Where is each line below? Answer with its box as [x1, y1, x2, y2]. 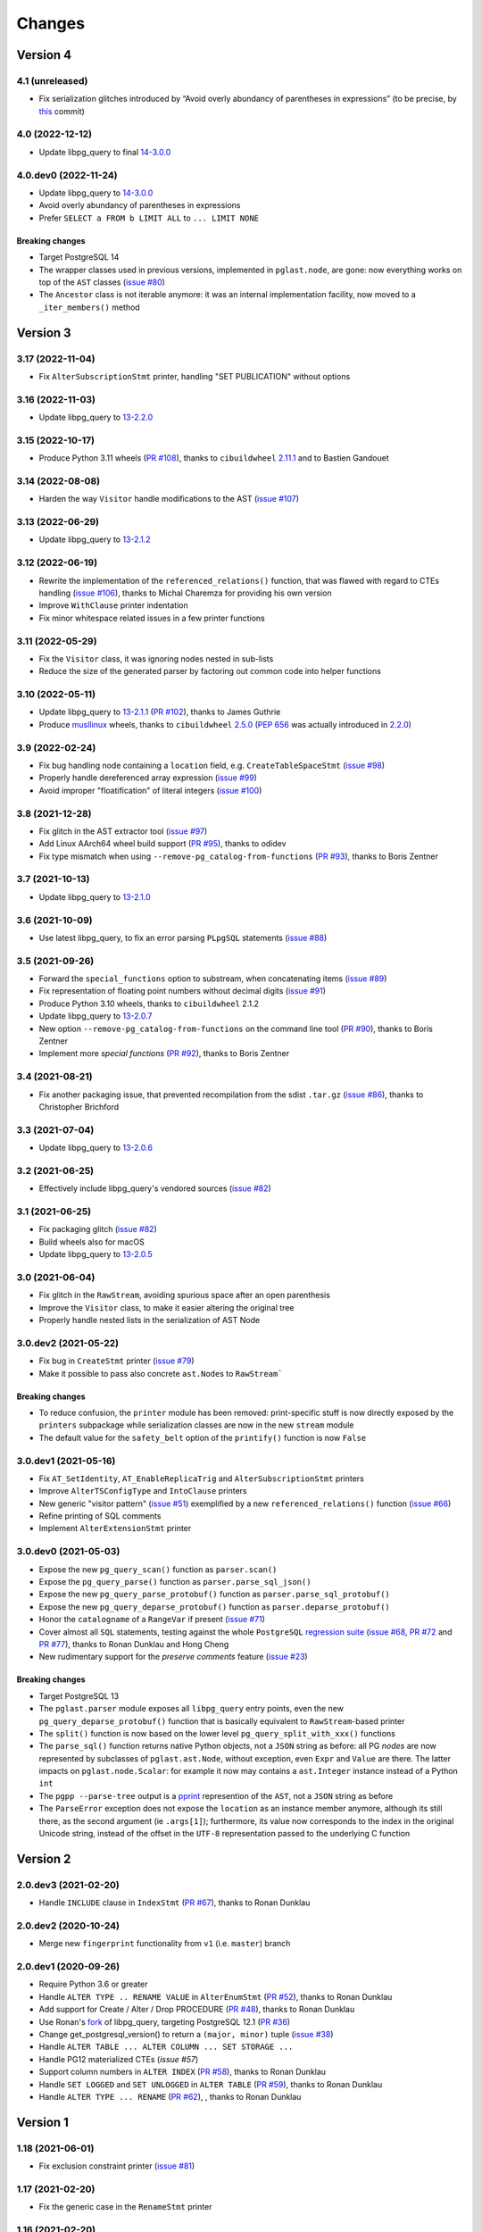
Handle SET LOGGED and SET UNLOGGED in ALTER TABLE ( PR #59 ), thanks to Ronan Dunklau [38, 2078, 383, 2089]
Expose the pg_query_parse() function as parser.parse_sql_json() [38, 1577, 312, 1587]
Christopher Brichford [38, 1101, 120, 1112]
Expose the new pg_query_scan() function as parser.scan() [38, 1563, 278, 1575]
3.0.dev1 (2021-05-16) [16, 1454, 116, 1467]
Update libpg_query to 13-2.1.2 [38, 534, 151, 545]
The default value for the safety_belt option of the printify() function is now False [38, 1432, 367, 1443]
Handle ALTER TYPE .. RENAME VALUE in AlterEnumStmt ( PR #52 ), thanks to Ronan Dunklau [38, 1991, 393, 2002]
